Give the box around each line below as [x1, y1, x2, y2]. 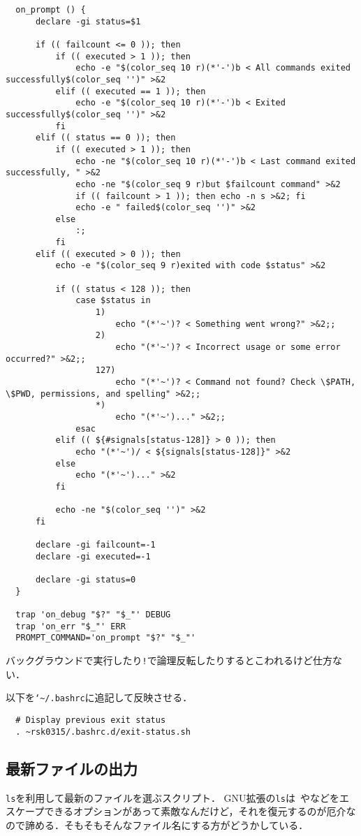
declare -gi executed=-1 [35, 551, 151, 562]
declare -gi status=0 [35, 575, 136, 585]
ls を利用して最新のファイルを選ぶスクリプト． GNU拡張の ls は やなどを [6, 790, 340, 805]
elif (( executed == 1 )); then [55, 86, 206, 96]
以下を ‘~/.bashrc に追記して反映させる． [6, 690, 193, 705]
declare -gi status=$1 [35, 16, 141, 27]
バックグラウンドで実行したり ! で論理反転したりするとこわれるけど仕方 [6, 653, 332, 668]
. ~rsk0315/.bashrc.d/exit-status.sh [15, 726, 191, 737]
